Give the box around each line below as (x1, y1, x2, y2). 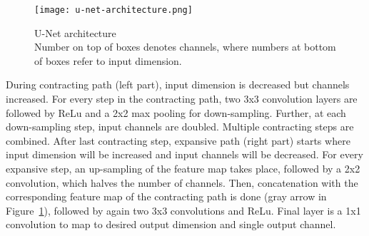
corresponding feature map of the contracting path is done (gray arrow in (6, 189, 327, 204)
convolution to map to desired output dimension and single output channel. (6, 217, 336, 232)
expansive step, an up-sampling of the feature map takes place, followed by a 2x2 (6, 161, 360, 175)
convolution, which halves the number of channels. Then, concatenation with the (6, 175, 358, 190)
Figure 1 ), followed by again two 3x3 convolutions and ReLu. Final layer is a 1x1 (6, 202, 361, 217)
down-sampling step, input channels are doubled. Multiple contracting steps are (6, 119, 354, 134)
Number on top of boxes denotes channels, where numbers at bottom (34, 39, 336, 54)
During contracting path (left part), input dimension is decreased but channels (6, 77, 350, 92)
